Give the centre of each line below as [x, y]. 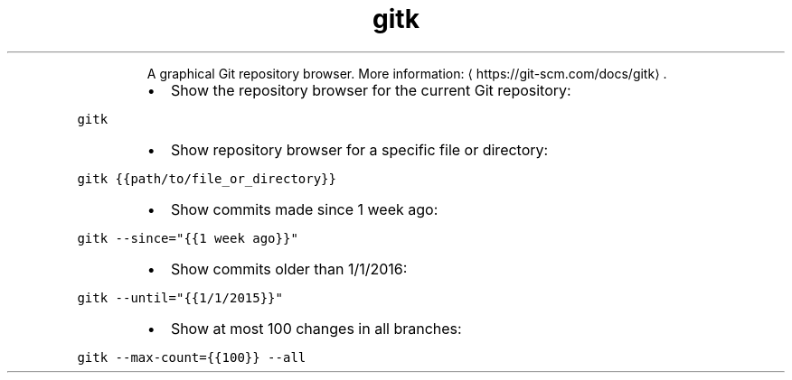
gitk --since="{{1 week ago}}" [188, 238]
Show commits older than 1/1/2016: [289, 269]
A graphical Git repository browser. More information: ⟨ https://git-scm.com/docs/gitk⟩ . [407, 73]
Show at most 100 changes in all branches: [316, 328]
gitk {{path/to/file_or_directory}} [207, 178]
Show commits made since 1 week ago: [304, 209]
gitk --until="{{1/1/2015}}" [180, 297]
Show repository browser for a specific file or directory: [359, 149]
